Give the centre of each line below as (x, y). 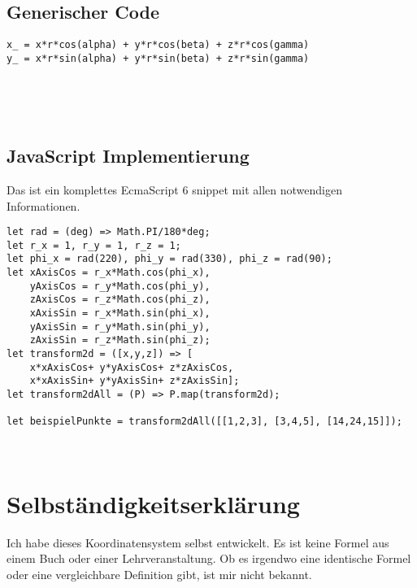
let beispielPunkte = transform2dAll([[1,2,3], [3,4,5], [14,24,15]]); (204, 422)
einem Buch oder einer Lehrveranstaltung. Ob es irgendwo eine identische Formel (209, 558)
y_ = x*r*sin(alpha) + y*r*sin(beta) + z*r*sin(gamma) (158, 58)
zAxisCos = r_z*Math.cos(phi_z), (120, 300)
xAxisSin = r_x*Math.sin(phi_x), (120, 314)
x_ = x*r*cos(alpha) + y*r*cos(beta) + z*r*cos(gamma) (158, 45)
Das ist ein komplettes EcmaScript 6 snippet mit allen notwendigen (174, 189)
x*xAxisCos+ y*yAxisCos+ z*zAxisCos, (132, 367)
